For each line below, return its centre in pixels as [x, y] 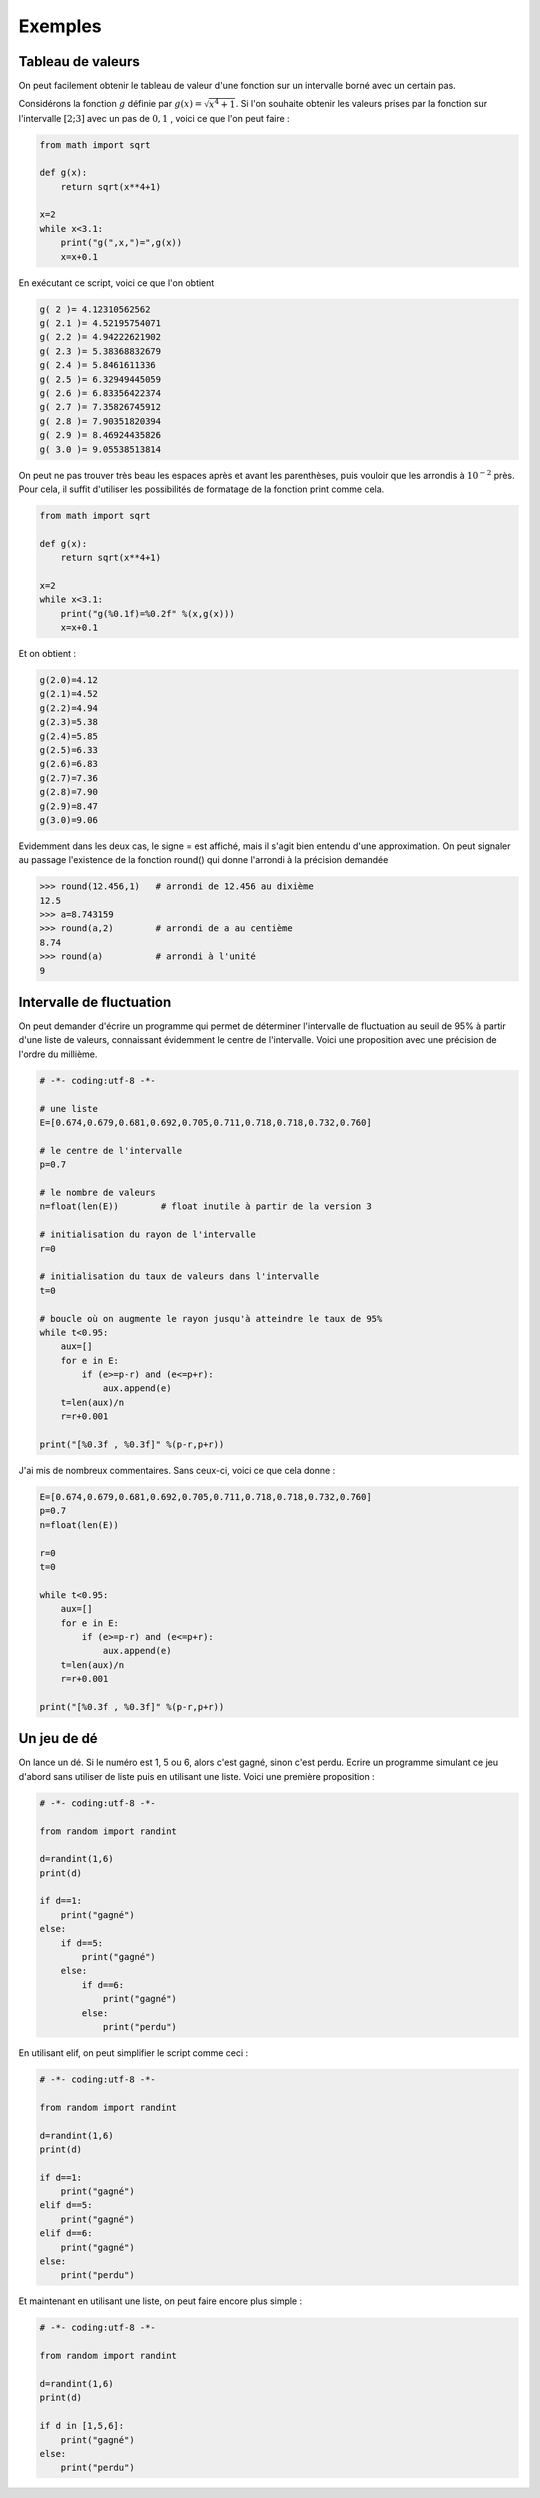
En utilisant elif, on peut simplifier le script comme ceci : [133, 2052]
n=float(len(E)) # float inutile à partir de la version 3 [205, 1206]
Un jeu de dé [58, 1738]
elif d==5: [66, 2205]
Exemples [60, 26]
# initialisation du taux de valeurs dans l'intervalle [179, 1276]
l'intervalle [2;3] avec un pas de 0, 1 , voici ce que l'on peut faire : [154, 118]
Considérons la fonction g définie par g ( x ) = [110, 104]
